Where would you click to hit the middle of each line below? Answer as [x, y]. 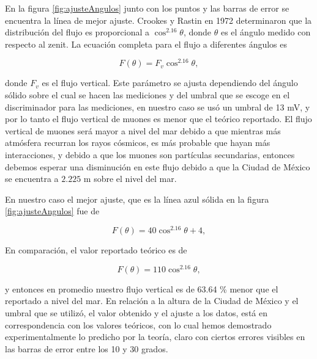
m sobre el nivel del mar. [130, 179]
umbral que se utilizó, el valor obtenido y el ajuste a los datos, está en [136, 312]
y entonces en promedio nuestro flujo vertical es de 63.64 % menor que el [142, 288]
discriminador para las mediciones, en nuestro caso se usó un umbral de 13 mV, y [158, 107]
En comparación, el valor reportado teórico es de [96, 250]
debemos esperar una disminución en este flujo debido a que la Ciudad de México [158, 166]
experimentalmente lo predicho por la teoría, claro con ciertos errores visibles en [155, 337]
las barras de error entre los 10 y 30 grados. [87, 348]
